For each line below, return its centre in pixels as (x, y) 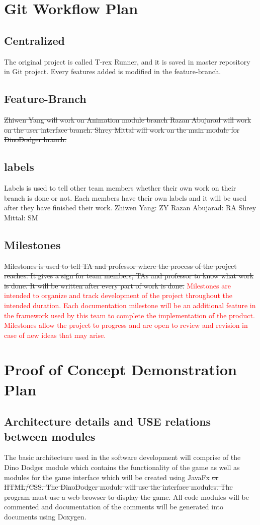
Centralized (34, 40)
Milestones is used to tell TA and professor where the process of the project (120, 266)
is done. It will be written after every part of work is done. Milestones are (117, 285)
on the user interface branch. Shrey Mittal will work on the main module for (122, 129)
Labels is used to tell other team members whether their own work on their (120, 187)
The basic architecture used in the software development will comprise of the (122, 457)
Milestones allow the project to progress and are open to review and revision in (126, 325)
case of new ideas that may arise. (55, 335)
